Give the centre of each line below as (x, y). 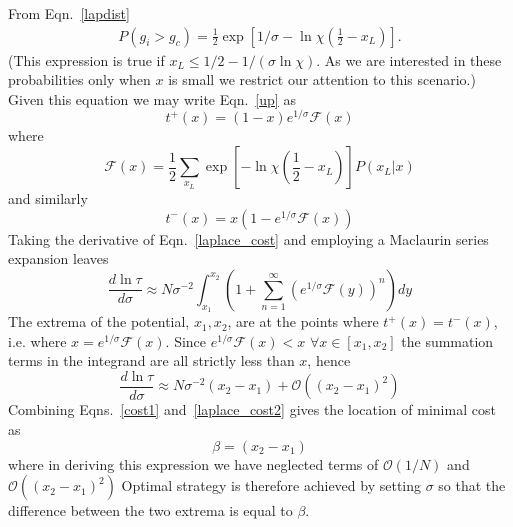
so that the (472, 485)
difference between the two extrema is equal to (150, 510)
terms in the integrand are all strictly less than (151, 360)
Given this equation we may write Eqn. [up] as (152, 98)
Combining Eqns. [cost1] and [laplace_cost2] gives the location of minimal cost (252, 409)
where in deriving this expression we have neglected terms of (193, 463)
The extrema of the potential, (99, 321)
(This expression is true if (86, 59)
